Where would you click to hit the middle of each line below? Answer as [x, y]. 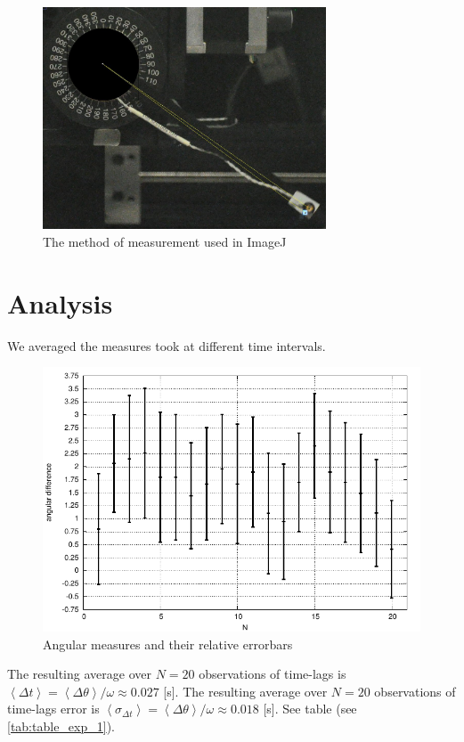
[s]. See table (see [310, 709]
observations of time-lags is [273, 674]
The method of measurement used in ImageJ [165, 241]
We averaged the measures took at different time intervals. [167, 345]
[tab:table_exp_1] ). [61, 726]
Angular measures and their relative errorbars [168, 644]
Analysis [60, 302]
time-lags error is [53, 709]
